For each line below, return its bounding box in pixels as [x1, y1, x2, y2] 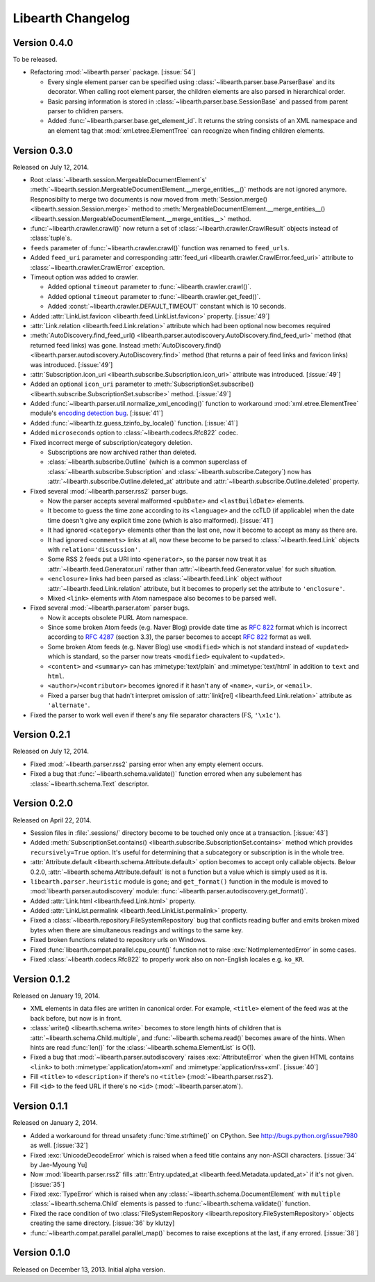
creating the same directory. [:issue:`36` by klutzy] [30, 1219, 175, 1227]
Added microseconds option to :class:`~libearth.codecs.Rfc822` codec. [30, 428, 239, 437]
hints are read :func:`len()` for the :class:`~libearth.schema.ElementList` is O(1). [30, 1043, 256, 1051]
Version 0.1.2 [12, 973, 71, 985]
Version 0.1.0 [12, 1247, 71, 1258]
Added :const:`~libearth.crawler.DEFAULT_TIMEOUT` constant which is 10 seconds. [47, 302, 286, 311]
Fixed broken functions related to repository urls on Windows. [30, 936, 208, 944]
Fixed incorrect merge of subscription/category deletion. [30, 438, 193, 446]
